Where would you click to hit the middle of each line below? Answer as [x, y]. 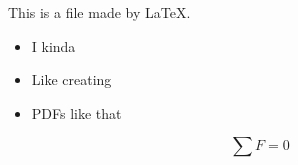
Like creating [71, 79]
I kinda [53, 45]
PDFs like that [76, 112]
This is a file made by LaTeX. [99, 12]
